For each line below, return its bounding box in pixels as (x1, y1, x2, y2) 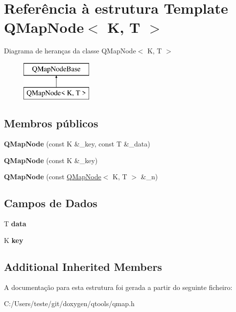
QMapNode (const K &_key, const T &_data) (4, 139, 150, 149)
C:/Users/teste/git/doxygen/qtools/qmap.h (4, 298, 135, 309)
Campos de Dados (4, 195, 97, 211)
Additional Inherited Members (4, 259, 162, 274)
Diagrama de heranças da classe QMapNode (4, 46, 136, 56)
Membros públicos (4, 116, 98, 131)
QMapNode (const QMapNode (4, 171, 101, 182)
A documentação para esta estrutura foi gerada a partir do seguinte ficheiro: (4, 282, 233, 292)
